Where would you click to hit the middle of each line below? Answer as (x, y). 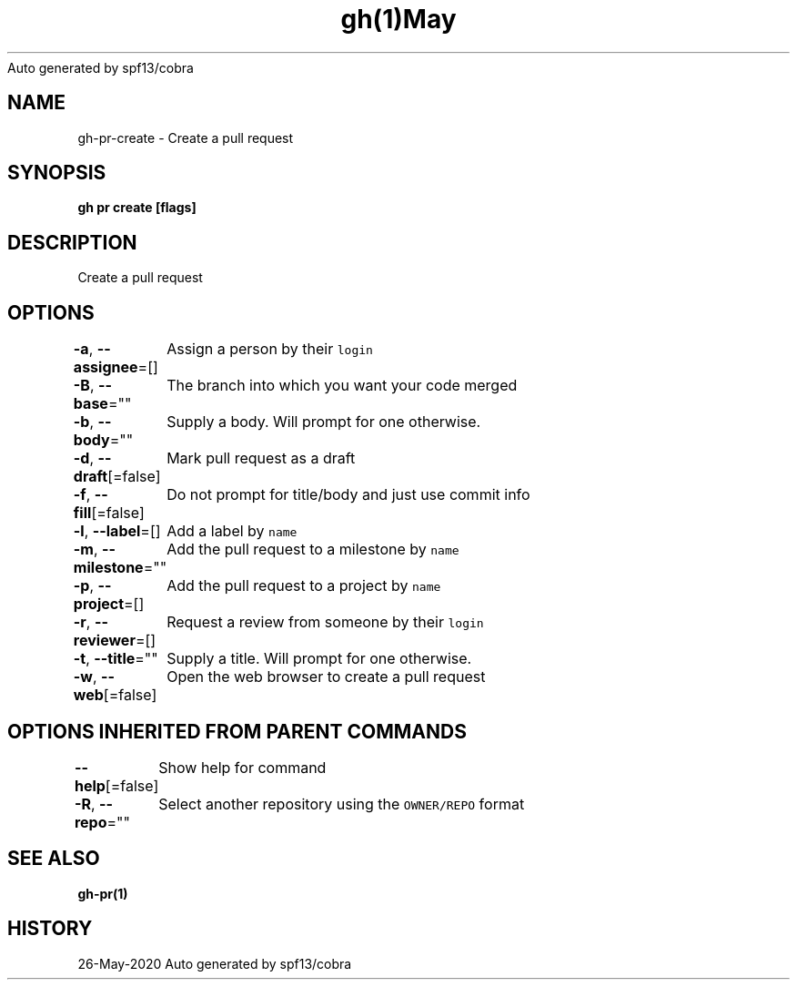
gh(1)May (398, 19)
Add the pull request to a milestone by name (313, 549)
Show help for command (242, 767)
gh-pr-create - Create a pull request (186, 137)
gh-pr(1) (103, 893)
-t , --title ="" (116, 659)
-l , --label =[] (117, 531)
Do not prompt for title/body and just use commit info (348, 495)
